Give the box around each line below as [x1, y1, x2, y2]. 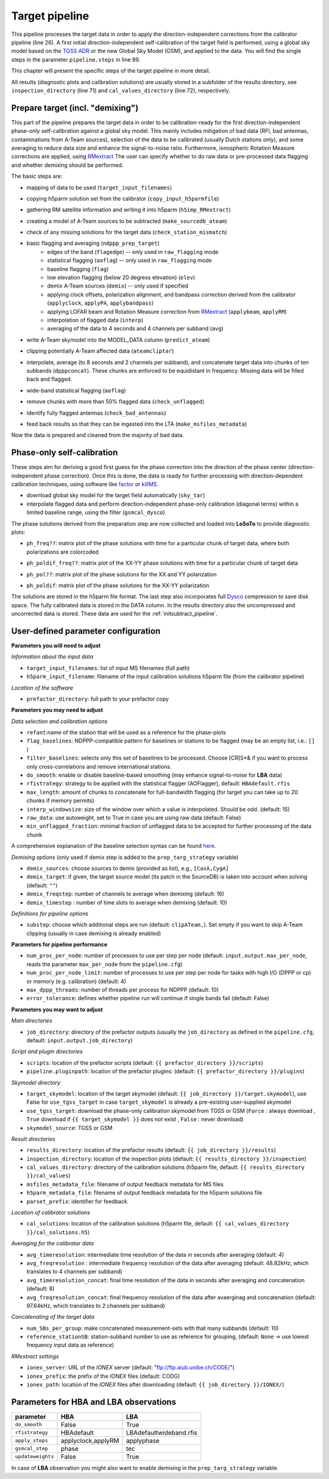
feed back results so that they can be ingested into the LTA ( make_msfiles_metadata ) [26, 420, 247, 428]
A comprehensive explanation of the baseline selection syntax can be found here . [11, 842, 216, 850]
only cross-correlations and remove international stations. [26, 763, 172, 770]
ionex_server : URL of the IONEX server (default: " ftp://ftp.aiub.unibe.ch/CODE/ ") [26, 1364, 235, 1371]
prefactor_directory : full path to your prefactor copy [26, 695, 169, 702]
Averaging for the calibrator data [11, 1240, 94, 1247]
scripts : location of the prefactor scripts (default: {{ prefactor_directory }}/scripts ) [26, 1059, 264, 1066]
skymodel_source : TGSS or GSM [26, 1124, 113, 1131]
